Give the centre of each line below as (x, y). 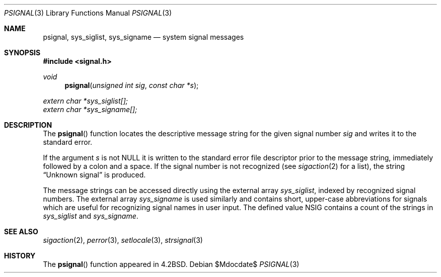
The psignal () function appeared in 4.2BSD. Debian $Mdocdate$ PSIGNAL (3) (171, 264)
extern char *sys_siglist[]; (85, 101)
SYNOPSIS (22, 53)
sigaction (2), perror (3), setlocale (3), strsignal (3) (123, 240)
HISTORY (20, 256)
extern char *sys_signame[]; (90, 109)
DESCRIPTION (28, 125)
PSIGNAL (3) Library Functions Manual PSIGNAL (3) (88, 13)
